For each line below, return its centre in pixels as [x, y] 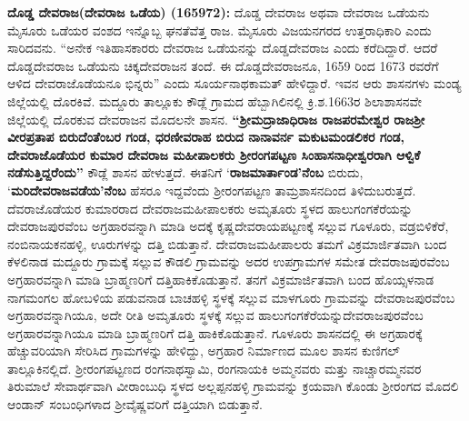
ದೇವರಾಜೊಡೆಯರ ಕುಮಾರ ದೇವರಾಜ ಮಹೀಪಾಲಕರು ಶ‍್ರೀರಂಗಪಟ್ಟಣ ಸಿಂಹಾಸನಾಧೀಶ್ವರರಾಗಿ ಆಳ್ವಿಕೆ [214, 154]
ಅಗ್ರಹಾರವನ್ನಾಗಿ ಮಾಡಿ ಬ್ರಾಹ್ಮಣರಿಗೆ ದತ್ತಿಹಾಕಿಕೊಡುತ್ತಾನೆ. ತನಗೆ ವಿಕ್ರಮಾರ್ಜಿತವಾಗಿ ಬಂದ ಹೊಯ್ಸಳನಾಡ [221, 279]
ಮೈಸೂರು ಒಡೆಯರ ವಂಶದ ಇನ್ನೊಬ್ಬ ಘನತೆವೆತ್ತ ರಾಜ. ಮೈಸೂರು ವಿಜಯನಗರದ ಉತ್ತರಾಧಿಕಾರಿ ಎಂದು [220, 30]
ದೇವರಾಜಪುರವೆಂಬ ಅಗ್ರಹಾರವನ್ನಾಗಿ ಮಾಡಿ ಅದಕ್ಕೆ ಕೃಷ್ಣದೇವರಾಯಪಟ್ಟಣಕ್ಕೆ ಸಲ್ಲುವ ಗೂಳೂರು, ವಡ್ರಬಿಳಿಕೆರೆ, [228, 226]
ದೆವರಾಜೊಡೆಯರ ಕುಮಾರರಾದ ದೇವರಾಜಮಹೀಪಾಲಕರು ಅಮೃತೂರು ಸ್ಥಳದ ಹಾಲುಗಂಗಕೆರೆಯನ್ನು [210, 208]
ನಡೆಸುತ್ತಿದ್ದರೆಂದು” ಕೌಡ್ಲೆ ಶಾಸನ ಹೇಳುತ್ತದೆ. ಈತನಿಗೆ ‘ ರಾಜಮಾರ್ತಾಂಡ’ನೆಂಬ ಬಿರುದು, [185, 172]
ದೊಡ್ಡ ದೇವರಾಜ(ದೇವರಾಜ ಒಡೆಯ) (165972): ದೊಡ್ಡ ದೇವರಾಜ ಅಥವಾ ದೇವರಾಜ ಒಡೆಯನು [219, 12]
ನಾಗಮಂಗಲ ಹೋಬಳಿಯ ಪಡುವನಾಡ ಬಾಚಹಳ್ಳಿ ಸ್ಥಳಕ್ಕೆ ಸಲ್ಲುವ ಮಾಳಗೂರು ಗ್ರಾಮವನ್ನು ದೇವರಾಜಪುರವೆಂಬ [231, 297]
